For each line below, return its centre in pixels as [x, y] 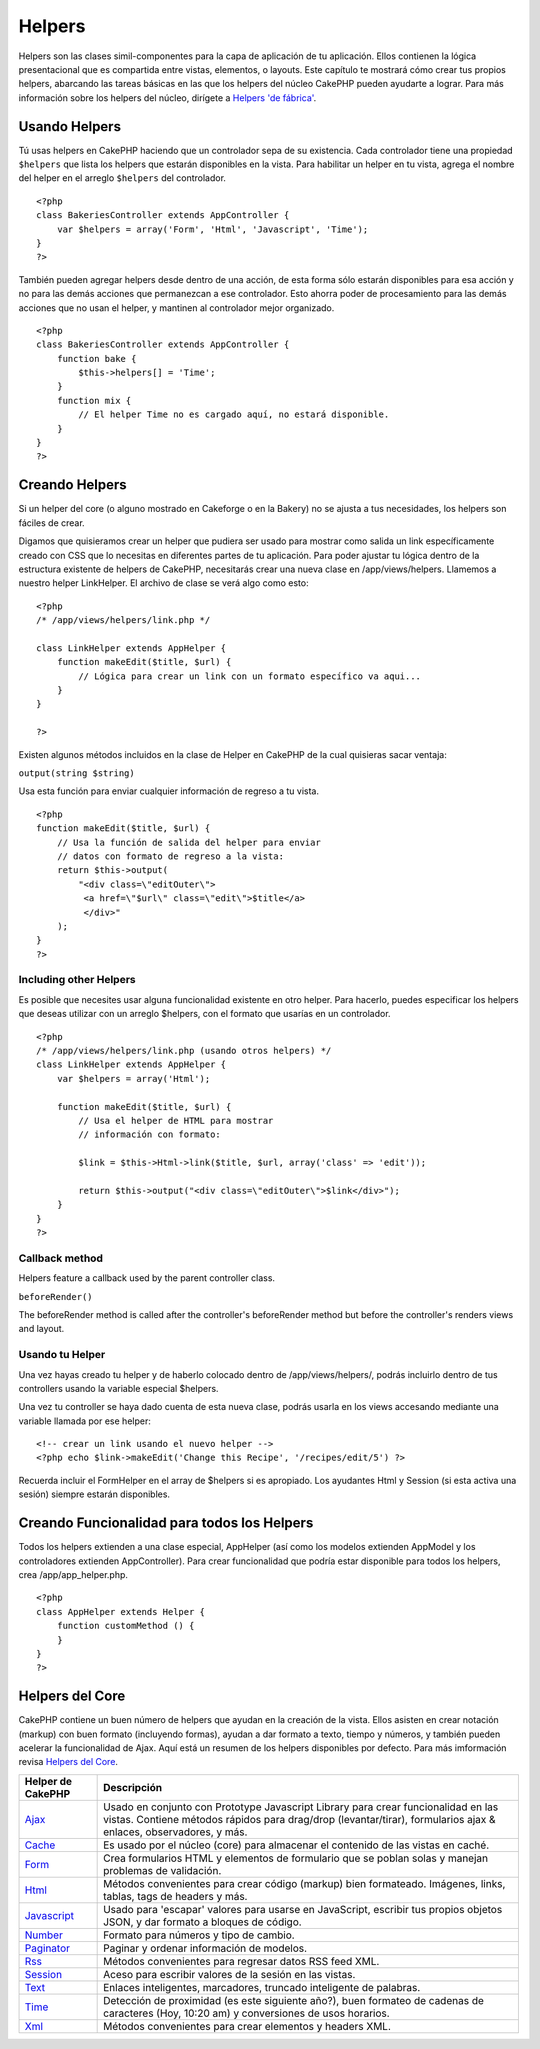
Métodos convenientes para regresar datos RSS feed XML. [241, 1961]
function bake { [96, 358]
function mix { [94, 400]
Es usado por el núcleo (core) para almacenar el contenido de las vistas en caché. [296, 1845]
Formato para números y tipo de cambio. [199, 1935]
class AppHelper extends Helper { [120, 1611]
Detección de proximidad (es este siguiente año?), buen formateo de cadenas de [293, 2000]
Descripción [133, 1787]
